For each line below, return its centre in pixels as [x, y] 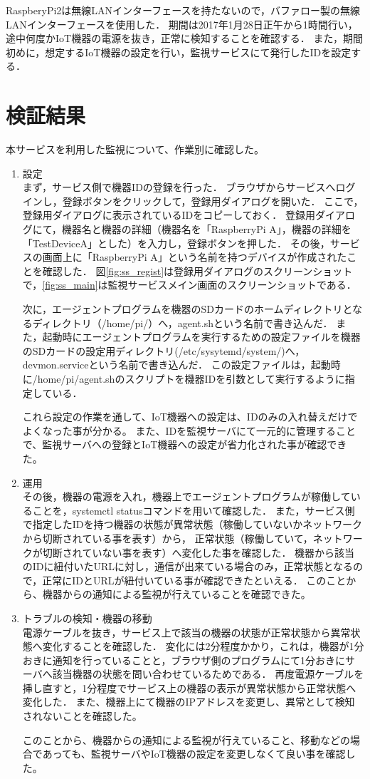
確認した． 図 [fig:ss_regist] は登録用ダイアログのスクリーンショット [197, 270]
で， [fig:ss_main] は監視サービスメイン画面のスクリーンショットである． [189, 285]
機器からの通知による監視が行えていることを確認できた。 [176, 594]
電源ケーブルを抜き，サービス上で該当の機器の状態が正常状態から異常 [186, 632]
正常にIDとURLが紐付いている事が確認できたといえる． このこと [194, 580]
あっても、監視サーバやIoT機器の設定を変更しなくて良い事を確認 [194, 754]
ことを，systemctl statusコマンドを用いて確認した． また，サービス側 [194, 510]
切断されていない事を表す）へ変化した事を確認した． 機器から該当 [199, 552]
